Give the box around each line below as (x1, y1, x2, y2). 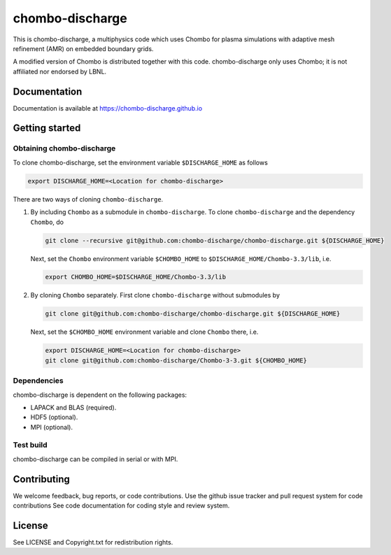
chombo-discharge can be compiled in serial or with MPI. (13, 455, 178, 463)
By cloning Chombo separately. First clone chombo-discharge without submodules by (30, 291, 280, 300)
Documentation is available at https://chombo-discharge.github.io (13, 104, 203, 112)
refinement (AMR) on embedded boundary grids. (13, 44, 154, 52)
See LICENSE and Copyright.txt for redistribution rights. (13, 538, 173, 547)
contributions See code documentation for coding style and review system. (13, 501, 230, 510)
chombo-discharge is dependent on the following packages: (13, 391, 187, 399)
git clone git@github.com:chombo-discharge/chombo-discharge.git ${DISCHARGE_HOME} (45, 310, 341, 318)
